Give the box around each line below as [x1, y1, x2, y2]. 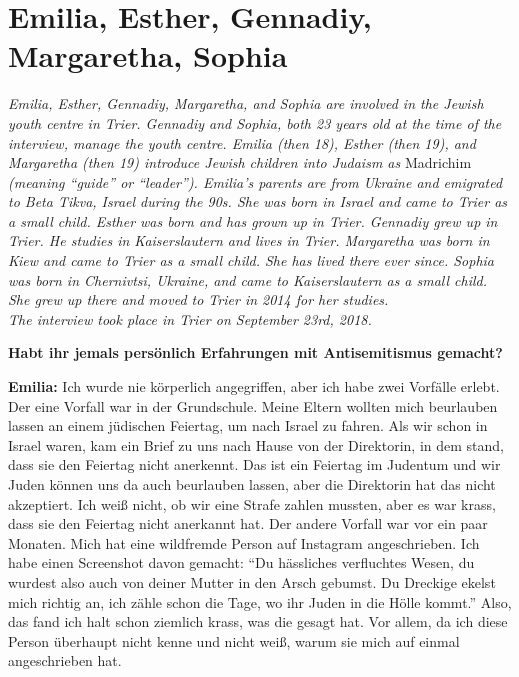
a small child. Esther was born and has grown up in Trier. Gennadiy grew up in [8, 210, 498, 231]
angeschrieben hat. [8, 650, 122, 671]
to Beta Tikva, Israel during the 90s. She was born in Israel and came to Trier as [8, 191, 508, 212]
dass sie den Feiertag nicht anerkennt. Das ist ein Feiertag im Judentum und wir [8, 454, 501, 475]
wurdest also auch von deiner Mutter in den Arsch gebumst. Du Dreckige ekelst [8, 571, 496, 592]
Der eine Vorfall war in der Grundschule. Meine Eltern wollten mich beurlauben [8, 395, 498, 416]
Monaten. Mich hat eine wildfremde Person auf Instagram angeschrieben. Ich [8, 532, 480, 553]
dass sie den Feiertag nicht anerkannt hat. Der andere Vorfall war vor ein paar [8, 513, 488, 534]
